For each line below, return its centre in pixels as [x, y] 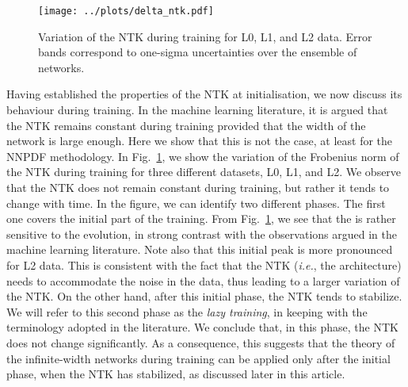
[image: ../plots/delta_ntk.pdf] [126, 11]
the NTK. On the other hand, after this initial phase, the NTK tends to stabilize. [204, 296]
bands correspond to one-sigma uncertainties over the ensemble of [198, 52]
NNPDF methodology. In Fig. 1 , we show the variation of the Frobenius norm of [203, 156]
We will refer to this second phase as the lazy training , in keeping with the [187, 311]
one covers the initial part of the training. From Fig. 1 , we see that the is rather [201, 218]
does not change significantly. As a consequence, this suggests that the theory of [201, 342]
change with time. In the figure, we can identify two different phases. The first [196, 203]
